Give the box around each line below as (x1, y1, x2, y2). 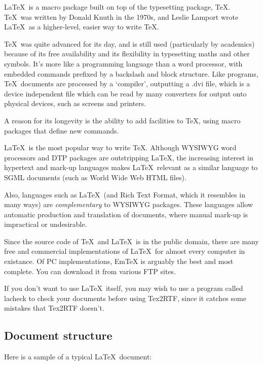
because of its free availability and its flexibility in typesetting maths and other (4, 48, 250, 59)
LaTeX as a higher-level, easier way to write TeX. (4, 21, 159, 32)
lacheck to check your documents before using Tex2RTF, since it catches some (4, 292, 246, 303)
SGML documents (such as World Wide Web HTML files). (4, 172, 186, 182)
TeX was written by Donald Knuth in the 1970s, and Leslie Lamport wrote (4, 11, 239, 22)
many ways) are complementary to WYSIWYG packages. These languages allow (4, 199, 253, 210)
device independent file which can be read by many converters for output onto (4, 88, 247, 98)
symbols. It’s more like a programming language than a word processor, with (4, 58, 243, 69)
